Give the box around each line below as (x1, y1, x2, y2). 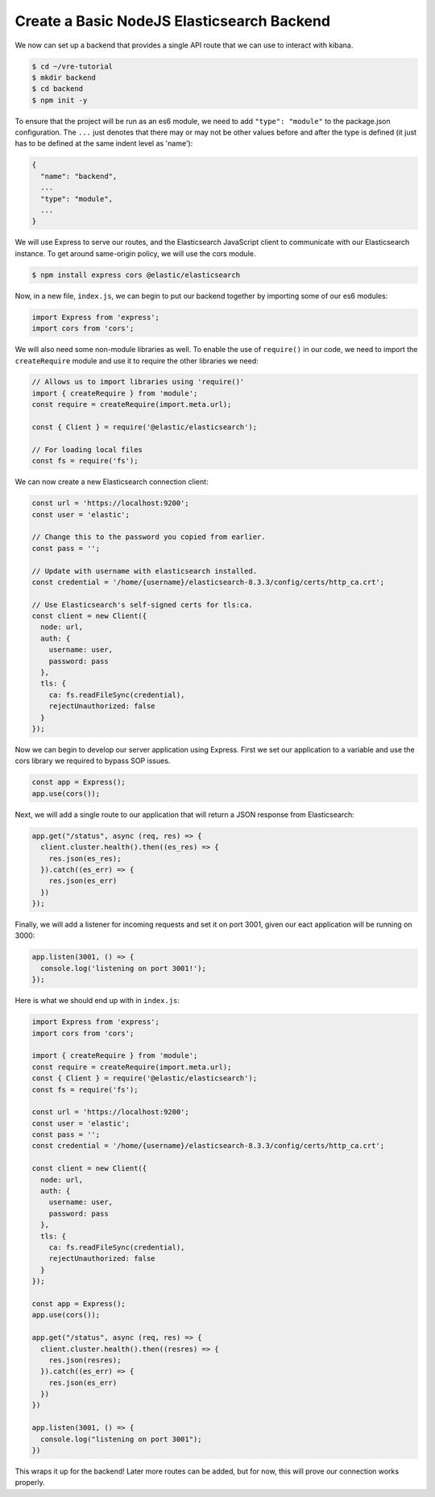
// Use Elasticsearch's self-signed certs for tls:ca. (31, 600, 253, 609)
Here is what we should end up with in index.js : (14, 996, 180, 1006)
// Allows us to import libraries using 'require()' (31, 377, 245, 387)
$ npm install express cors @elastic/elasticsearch (31, 270, 241, 280)
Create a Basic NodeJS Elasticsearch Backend (14, 12, 330, 30)
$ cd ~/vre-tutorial (31, 61, 113, 71)
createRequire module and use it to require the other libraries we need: (14, 355, 259, 366)
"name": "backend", (40, 172, 118, 180)
